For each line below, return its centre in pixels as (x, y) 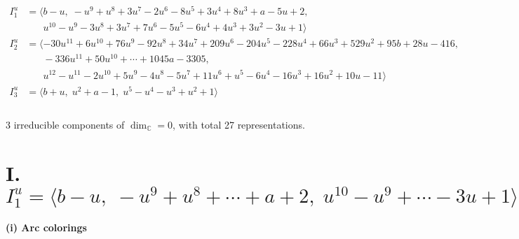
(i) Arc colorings (46, 227)
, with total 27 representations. (239, 124)
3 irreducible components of (65, 124)
